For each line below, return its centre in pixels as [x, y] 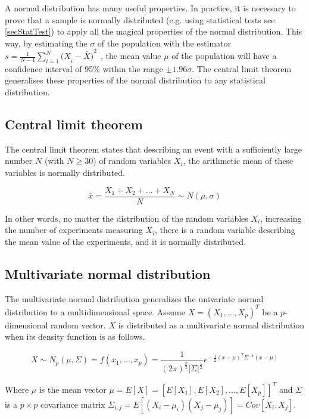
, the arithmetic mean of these [238, 161]
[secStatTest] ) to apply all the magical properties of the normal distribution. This [154, 31]
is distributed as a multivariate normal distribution [211, 325]
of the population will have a [224, 56]
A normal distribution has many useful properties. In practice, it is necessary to [150, 8]
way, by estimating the [46, 43]
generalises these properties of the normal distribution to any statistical [135, 80]
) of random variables [132, 161]
